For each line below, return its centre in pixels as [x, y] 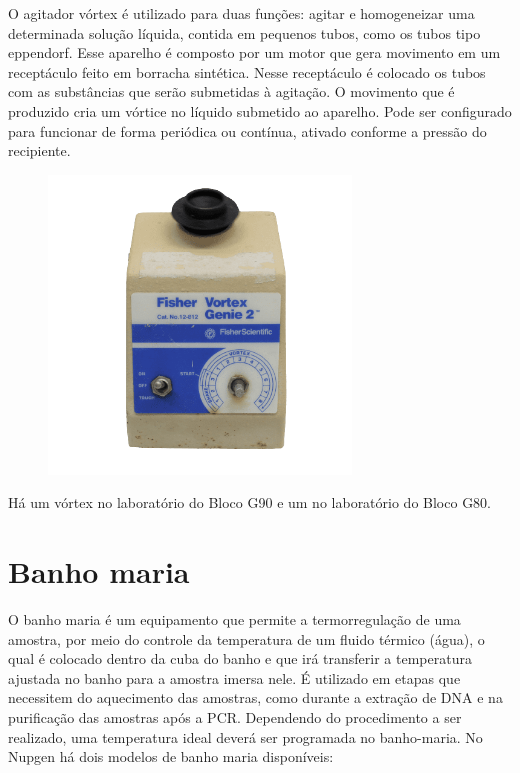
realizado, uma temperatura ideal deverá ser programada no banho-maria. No [245, 736]
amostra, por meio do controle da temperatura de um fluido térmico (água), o [246, 638]
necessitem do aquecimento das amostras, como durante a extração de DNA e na [255, 697]
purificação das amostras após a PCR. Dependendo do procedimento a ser [235, 717]
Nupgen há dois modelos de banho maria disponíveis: [171, 756]
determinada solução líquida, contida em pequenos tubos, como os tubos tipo [244, 32]
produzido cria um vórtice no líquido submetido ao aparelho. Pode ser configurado [260, 110]
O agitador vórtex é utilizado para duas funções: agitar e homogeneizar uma [241, 13]
